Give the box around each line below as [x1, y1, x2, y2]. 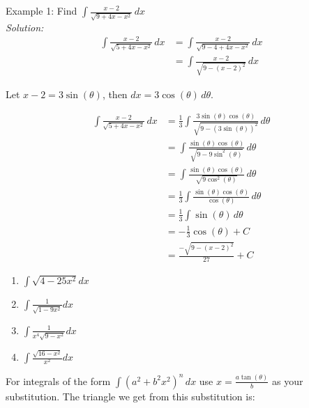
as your [271, 373, 303, 388]
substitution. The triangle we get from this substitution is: [6, 389, 255, 403]
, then [102, 86, 128, 101]
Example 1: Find [6, 3, 77, 17]
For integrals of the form [6, 373, 111, 388]
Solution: [6, 19, 44, 34]
